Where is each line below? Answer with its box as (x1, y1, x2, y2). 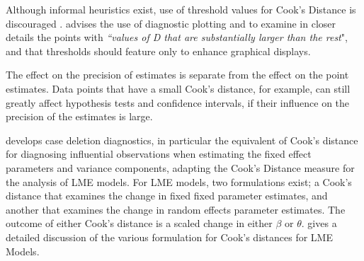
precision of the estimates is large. (6, 109, 153, 124)
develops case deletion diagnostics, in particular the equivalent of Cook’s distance (6, 132, 358, 147)
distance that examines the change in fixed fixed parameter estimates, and (6, 188, 328, 203)
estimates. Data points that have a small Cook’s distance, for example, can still (6, 81, 351, 95)
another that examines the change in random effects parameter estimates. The (6, 202, 346, 216)
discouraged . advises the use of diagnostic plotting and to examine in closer (6, 16, 336, 30)
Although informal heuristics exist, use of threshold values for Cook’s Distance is (6, 2, 356, 16)
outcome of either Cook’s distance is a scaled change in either (6, 216, 273, 231)
